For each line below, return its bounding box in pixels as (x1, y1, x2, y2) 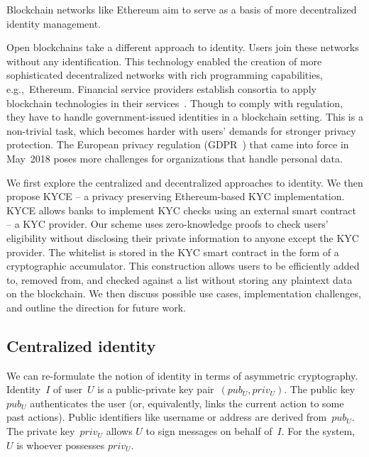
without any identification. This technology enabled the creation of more (6, 53, 322, 68)
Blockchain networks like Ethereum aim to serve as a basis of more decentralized (6, 2, 357, 16)
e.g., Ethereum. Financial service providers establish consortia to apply (6, 81, 316, 96)
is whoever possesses (16, 437, 105, 452)
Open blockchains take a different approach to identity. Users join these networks (6, 40, 359, 55)
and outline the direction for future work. (6, 299, 186, 314)
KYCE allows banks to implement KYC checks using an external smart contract (6, 202, 356, 217)
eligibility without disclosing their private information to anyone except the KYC (6, 230, 359, 245)
